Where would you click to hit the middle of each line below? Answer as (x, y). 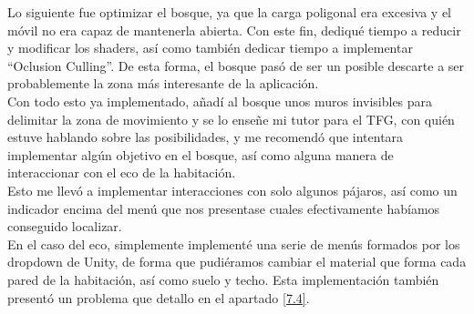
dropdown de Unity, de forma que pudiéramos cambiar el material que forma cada (237, 262)
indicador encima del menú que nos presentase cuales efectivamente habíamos (224, 208)
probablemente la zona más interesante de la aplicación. (163, 83)
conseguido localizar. (65, 226)
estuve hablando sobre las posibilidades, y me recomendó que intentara (206, 137)
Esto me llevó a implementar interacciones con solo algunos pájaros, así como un (232, 190)
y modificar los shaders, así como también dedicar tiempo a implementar (210, 48)
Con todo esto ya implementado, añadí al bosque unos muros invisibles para (220, 101)
